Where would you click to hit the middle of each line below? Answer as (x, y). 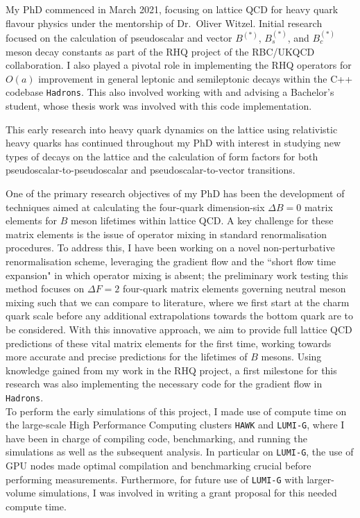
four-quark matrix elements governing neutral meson (234, 289)
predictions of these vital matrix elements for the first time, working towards (169, 343)
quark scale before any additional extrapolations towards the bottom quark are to (180, 316)
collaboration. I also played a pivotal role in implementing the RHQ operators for (179, 65)
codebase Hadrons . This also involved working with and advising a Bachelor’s (170, 92)
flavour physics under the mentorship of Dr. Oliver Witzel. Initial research (164, 23)
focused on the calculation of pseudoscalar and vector (119, 37)
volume (21, 493)
